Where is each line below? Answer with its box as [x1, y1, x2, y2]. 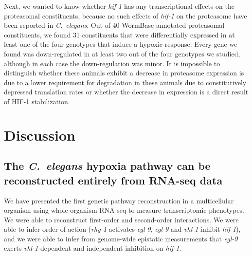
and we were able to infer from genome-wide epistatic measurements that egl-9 [4, 233, 238, 243]
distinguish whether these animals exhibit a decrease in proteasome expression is [4, 68, 244, 78]
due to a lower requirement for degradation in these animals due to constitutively [4, 77, 247, 87]
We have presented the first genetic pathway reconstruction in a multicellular [4, 195, 234, 205]
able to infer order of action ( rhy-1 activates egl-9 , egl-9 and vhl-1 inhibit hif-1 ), [4, 224, 241, 234]
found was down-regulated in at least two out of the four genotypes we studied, [4, 48, 240, 58]
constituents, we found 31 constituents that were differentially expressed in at [4, 29, 235, 39]
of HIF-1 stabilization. [4, 96, 70, 106]
